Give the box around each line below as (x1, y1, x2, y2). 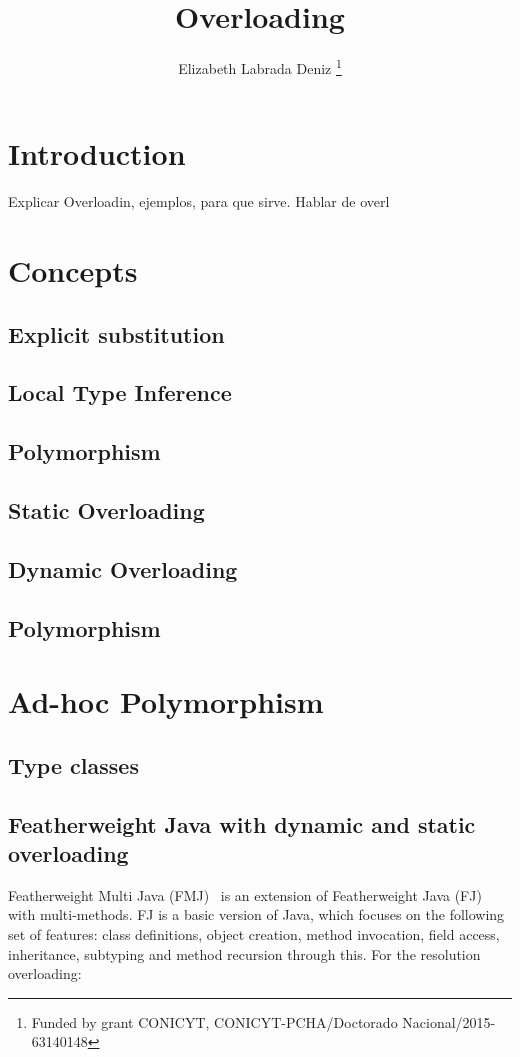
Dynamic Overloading (8, 553, 238, 584)
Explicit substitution (8, 318, 225, 349)
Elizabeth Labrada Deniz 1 (178, 55, 342, 78)
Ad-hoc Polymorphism (8, 681, 324, 722)
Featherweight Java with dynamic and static (8, 808, 476, 839)
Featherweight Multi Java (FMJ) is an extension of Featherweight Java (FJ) (8, 884, 482, 905)
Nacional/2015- (402, 1011, 496, 1032)
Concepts (8, 250, 138, 291)
